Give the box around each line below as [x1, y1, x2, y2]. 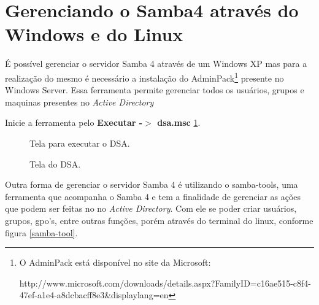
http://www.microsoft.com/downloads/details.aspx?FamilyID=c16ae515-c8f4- [19, 276, 311, 289]
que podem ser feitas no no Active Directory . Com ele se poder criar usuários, [5, 202, 297, 215]
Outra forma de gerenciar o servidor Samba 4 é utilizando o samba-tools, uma [5, 178, 298, 191]
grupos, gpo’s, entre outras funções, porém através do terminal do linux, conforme [5, 214, 313, 226]
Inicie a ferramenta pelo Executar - [5, 116, 143, 129]
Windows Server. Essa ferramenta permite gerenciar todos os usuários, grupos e [5, 83, 304, 96]
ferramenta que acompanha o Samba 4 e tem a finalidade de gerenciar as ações [5, 190, 301, 203]
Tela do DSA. [29, 157, 81, 170]
